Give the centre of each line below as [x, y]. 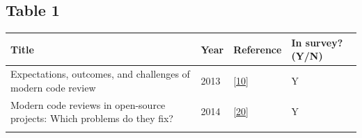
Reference [258, 49]
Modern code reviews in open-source [88, 104]
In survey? [317, 42]
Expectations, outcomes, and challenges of [100, 74]
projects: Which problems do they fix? [92, 118]
